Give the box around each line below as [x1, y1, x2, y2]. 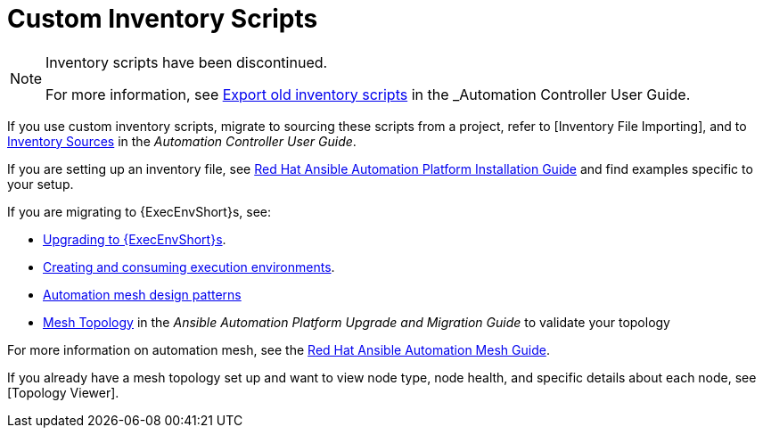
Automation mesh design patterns [43, 286, 242, 302]
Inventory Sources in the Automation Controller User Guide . [7, 133, 357, 149]
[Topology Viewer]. [7, 384, 119, 400]
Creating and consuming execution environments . [43, 259, 335, 275]
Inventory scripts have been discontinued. [45, 53, 328, 71]
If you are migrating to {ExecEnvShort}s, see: [7, 203, 272, 219]
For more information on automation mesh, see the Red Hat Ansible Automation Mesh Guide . [7, 341, 550, 357]
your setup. [7, 176, 74, 192]
